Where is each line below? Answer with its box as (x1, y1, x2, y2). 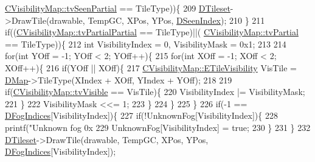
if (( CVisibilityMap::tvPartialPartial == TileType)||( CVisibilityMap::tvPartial (5, 26, 299, 38)
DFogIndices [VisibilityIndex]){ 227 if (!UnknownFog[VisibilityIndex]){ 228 (5, 109, 278, 122)
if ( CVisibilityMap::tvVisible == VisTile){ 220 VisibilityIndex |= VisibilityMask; (5, 85, 305, 98)
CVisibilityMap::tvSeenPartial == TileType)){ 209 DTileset (5, 2, 230, 14)
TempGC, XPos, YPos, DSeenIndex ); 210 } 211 (88, 13, 265, 26)
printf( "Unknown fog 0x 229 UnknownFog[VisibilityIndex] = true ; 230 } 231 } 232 (5, 121, 311, 133)
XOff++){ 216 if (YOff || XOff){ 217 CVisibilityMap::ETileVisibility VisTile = (5, 61, 297, 74)
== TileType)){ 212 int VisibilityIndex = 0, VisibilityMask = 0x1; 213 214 (5, 37, 286, 50)
